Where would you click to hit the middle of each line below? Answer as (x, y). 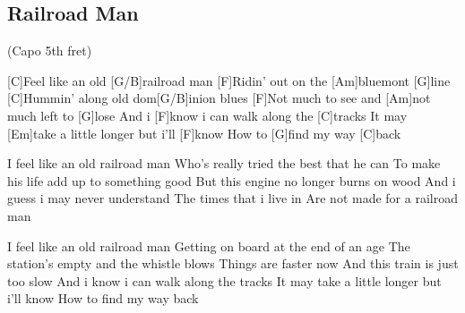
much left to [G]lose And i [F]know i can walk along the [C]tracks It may (207, 115)
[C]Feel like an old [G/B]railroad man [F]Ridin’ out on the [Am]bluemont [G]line (229, 80)
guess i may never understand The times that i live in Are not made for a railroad (232, 198)
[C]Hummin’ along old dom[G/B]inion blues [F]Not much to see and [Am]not (219, 98)
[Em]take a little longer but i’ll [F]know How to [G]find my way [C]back (204, 133)
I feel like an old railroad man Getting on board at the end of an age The (209, 245)
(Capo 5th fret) (50, 51)
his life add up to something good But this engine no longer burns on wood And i (232, 180)
